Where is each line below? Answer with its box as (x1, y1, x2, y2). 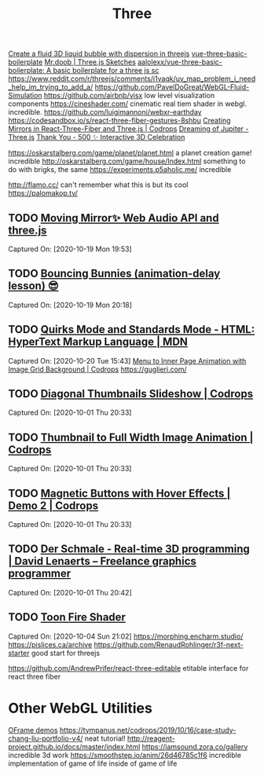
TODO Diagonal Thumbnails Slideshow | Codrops (8, 387, 254, 401)
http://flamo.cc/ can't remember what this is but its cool (8, 180, 189, 189)
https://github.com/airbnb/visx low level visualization (43, 91, 215, 101)
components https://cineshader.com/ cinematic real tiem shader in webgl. (8, 99, 247, 108)
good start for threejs (31, 648, 101, 657)
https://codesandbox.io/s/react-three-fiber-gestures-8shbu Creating (8, 115, 231, 126)
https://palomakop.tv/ (8, 189, 79, 198)
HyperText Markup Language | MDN (8, 335, 189, 349)
